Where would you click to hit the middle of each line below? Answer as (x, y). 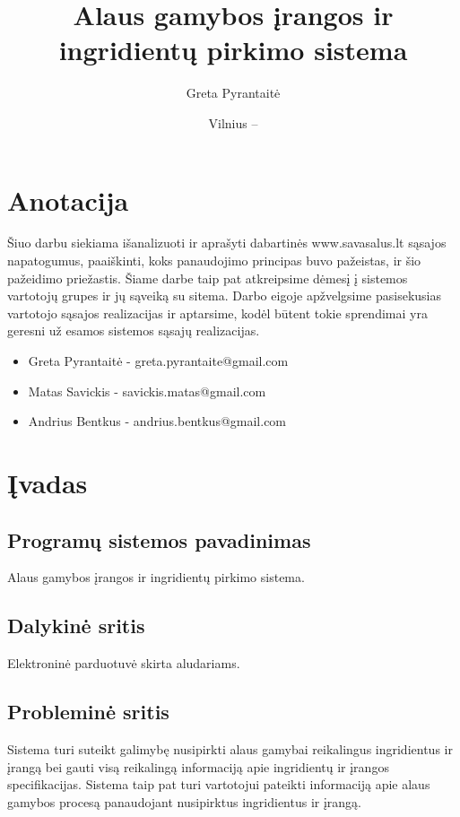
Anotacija (68, 200)
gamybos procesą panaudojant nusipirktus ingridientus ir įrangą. (184, 801)
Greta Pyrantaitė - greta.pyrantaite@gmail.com (158, 361)
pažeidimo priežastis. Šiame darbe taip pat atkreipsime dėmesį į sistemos (208, 278)
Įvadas (48, 482)
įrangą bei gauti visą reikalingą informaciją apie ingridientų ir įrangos (198, 766)
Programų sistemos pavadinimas (159, 539)
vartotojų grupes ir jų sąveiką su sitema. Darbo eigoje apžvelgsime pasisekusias (225, 296)
